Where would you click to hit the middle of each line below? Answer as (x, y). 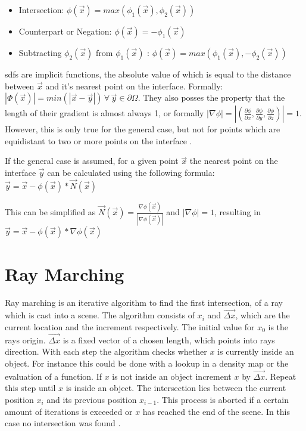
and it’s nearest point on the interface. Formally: (134, 86)
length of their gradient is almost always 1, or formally (104, 113)
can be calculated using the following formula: (131, 172)
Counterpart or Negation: (65, 31)
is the (278, 326)
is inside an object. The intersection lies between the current (176, 388)
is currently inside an (256, 351)
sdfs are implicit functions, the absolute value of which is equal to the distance (148, 74)
